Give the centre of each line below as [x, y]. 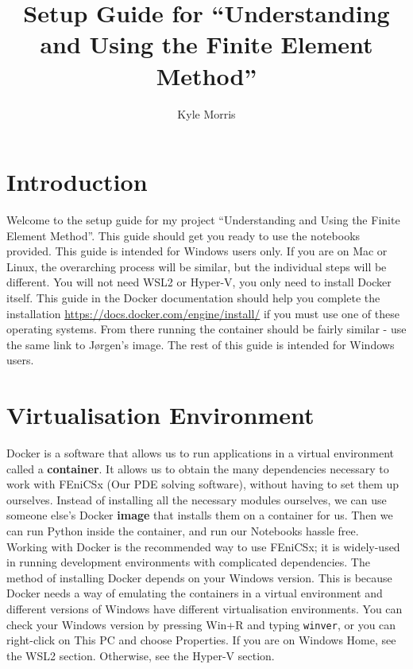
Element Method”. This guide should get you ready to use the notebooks [183, 235]
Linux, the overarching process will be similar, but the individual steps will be [197, 266]
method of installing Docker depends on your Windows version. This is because [199, 577]
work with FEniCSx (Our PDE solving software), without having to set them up [203, 484]
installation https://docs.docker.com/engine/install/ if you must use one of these [203, 313]
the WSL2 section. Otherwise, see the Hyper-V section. [141, 655]
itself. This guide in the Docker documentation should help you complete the [193, 298]
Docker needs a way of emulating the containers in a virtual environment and [195, 593]
